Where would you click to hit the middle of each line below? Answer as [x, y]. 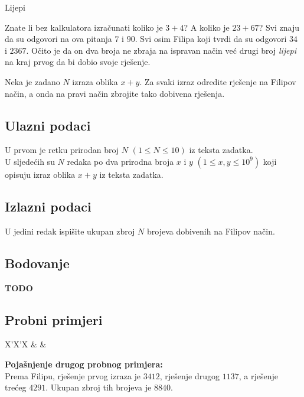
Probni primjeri [54, 319]
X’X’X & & [26, 344]
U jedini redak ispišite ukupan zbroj [70, 231]
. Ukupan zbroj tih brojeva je [99, 387]
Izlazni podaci [48, 206]
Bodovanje [37, 263]
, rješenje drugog [190, 375]
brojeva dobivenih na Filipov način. [211, 231]
